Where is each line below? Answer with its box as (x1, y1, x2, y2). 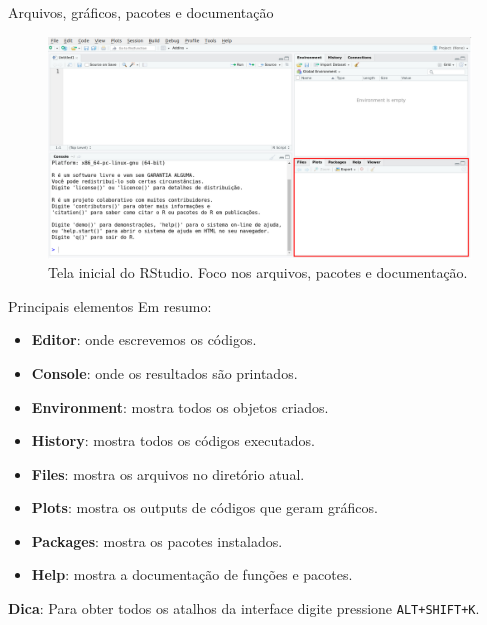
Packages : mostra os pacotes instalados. (31, 530, 283, 551)
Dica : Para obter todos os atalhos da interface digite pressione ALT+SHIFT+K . (8, 598, 480, 619)
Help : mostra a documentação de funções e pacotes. (31, 564, 353, 585)
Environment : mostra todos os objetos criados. (31, 396, 329, 417)
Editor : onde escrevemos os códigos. (31, 329, 257, 350)
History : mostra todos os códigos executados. (31, 430, 315, 451)
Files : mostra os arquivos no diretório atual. (31, 463, 305, 484)
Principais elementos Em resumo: (8, 295, 212, 316)
